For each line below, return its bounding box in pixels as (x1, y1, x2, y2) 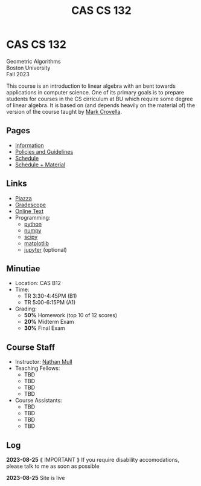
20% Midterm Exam (24, 318, 74, 326)
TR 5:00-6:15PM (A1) (24, 299, 76, 306)
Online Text (14, 207, 44, 215)
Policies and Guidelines (14, 148, 74, 155)
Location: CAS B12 (14, 280, 62, 287)
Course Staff (6, 342, 56, 352)
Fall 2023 (6, 70, 30, 77)
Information (14, 142, 44, 149)
